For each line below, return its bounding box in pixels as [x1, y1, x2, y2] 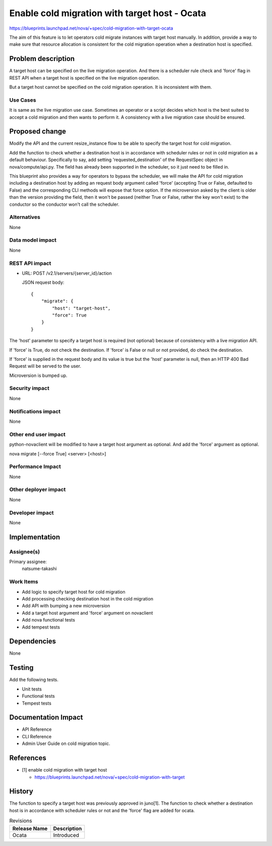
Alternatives [9, 214, 40, 221]
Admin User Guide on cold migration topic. [22, 740, 110, 747]
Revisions [9, 817, 32, 824]
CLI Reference [22, 733, 52, 739]
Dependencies [9, 637, 56, 646]
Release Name [12, 825, 48, 832]
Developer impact [9, 509, 54, 516]
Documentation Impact [9, 713, 83, 722]
